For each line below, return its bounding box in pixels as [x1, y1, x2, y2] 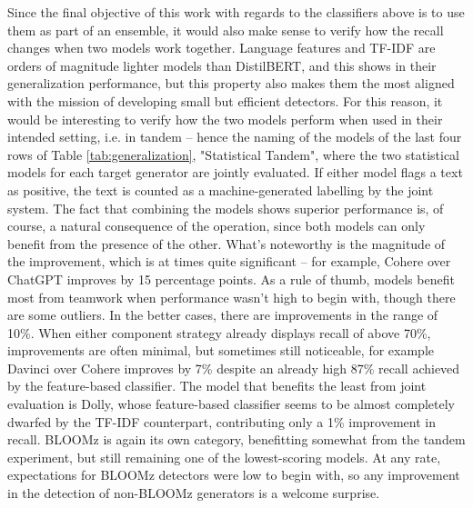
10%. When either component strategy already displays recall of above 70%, [7, 323, 431, 342]
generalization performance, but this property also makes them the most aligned [7, 74, 455, 93]
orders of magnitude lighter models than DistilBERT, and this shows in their [7, 55, 437, 75]
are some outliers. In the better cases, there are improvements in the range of [7, 305, 438, 324]
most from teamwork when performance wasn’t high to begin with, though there [7, 287, 456, 306]
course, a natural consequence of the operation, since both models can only [7, 216, 426, 235]
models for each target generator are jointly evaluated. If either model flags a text [7, 163, 463, 182]
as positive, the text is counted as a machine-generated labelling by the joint [7, 180, 434, 199]
